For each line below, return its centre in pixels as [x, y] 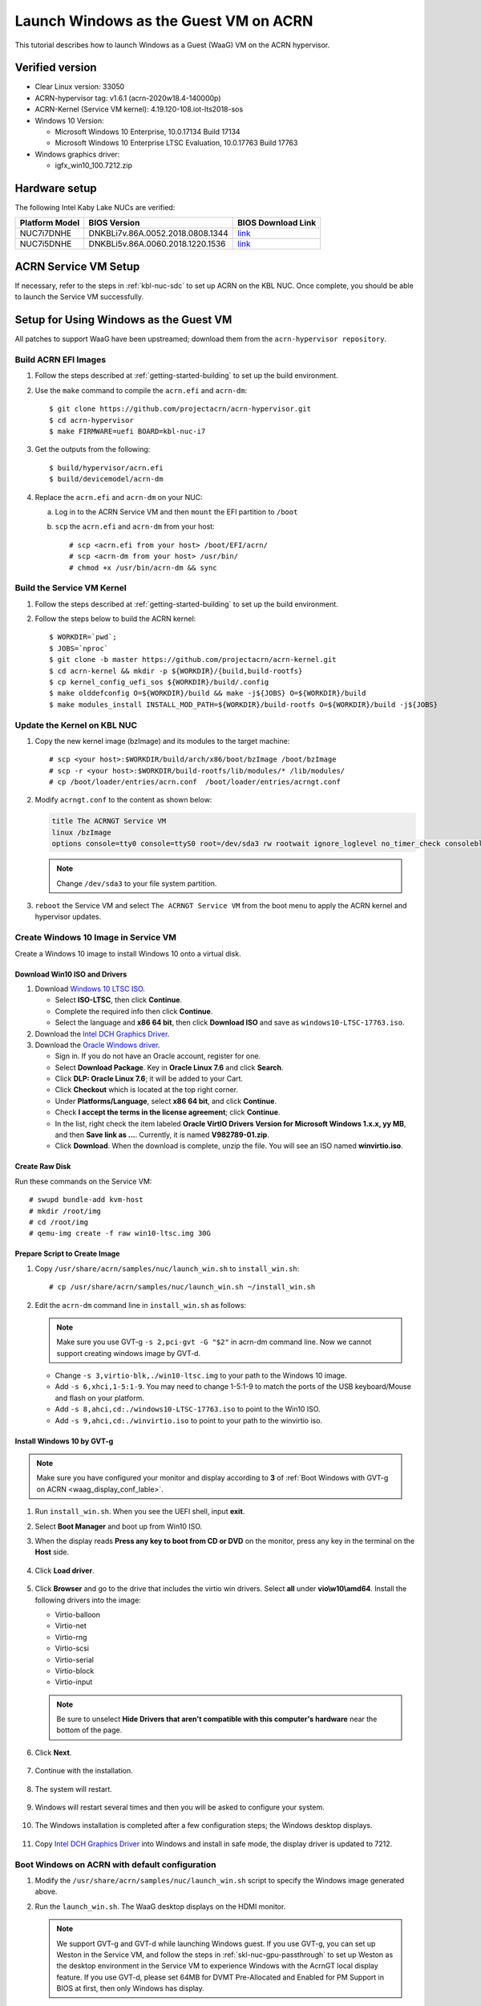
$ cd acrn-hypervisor [91, 420]
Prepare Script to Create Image [67, 1254]
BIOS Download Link [277, 223]
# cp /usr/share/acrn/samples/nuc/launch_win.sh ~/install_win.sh [182, 1287]
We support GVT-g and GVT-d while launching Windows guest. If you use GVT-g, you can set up [216, 1943]
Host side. [52, 1552]
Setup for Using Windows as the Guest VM [123, 320]
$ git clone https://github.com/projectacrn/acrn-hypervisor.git [180, 409]
